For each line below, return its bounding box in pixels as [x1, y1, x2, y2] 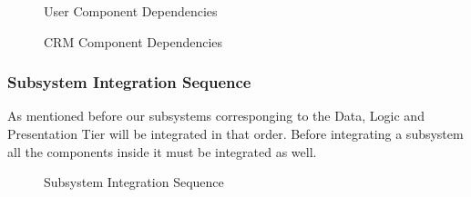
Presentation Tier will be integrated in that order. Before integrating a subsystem [7, 124, 464, 143]
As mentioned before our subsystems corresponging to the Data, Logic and [7, 106, 425, 125]
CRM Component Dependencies [44, 32, 223, 51]
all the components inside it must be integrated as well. [7, 142, 317, 161]
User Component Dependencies [44, 2, 218, 20]
